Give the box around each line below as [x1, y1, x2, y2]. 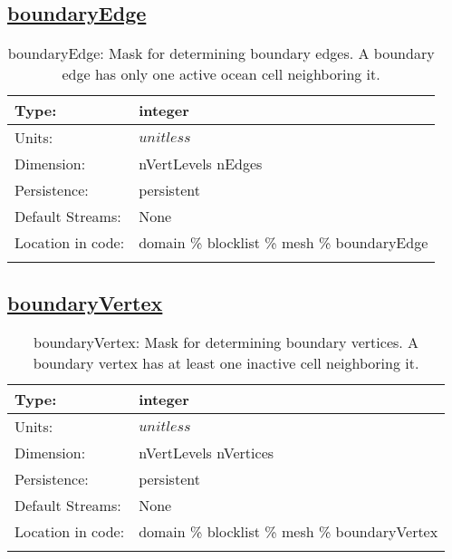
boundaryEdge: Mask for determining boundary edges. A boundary [7, 43, 435, 64]
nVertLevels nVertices [139, 442, 274, 464]
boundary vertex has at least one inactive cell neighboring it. [33, 352, 419, 374]
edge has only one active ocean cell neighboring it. [62, 63, 380, 85]
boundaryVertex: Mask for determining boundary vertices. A [34, 332, 419, 353]
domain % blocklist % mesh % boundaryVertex [139, 521, 438, 543]
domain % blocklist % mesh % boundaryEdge [139, 232, 428, 254]
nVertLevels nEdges [139, 153, 263, 175]
